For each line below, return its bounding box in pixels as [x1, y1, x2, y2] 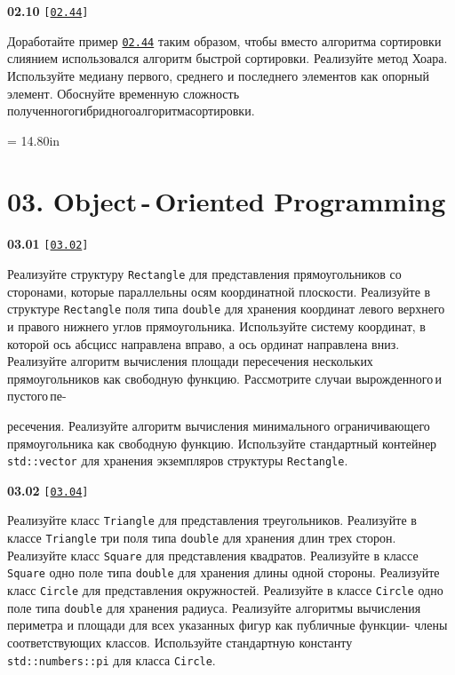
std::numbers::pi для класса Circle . [7, 650, 216, 669]
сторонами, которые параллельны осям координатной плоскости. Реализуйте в [7, 282, 431, 300]
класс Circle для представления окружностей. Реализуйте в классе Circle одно [7, 581, 443, 600]
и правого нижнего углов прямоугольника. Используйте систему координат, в [7, 316, 426, 335]
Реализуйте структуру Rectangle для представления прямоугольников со [7, 265, 402, 283]
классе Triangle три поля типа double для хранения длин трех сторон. [7, 528, 396, 547]
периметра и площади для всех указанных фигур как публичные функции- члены [7, 615, 448, 634]
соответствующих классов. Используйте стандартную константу [7, 632, 353, 651]
